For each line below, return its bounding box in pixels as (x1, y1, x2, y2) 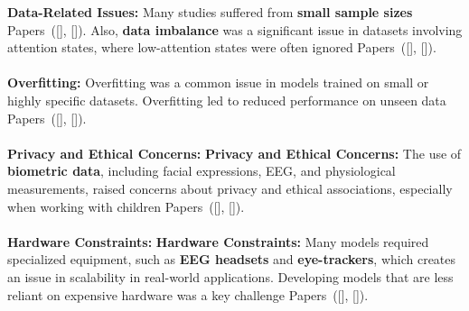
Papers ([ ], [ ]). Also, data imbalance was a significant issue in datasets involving (7, 20, 463, 39)
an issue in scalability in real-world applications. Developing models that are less (7, 267, 454, 286)
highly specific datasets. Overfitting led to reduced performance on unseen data (7, 90, 446, 109)
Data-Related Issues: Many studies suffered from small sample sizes (7, 3, 413, 21)
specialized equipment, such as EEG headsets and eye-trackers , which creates (7, 250, 456, 269)
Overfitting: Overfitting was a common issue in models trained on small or (7, 73, 429, 92)
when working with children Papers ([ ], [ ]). (7, 197, 245, 215)
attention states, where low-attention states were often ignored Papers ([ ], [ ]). (7, 38, 436, 57)
